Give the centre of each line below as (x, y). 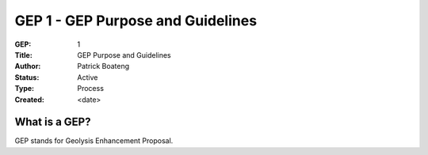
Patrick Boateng (103, 66)
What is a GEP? (53, 122)
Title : (24, 55)
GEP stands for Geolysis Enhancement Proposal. (94, 141)
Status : (27, 77)
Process (91, 89)
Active (88, 77)
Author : (28, 66)
